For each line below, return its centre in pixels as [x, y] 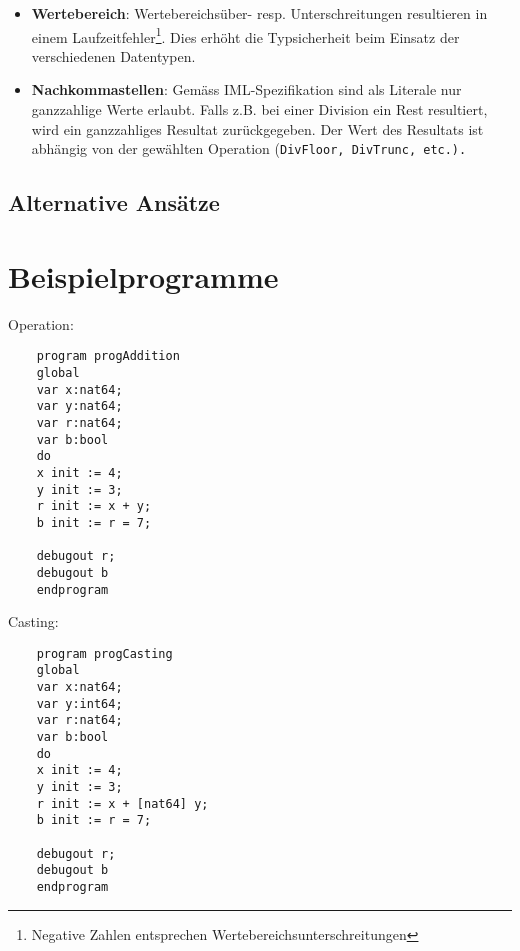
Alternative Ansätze [114, 202]
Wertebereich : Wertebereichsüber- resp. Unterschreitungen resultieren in [259, 13]
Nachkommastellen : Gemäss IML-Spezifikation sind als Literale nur [246, 89]
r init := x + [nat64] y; [122, 803]
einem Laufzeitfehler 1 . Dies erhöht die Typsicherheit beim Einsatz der [245, 35]
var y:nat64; [79, 406]
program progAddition [108, 356]
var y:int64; [79, 703]
